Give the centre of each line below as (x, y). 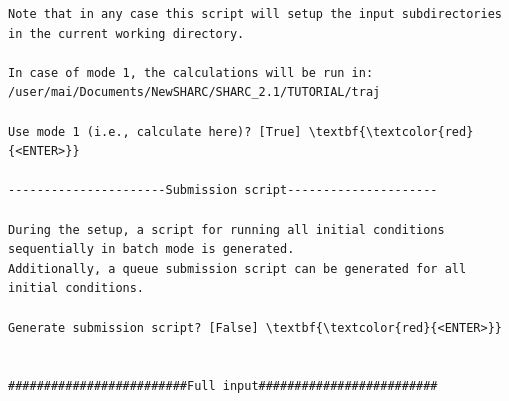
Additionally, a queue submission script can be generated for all (237, 268)
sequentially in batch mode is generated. (151, 249)
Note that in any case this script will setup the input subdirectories (255, 14)
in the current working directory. (126, 33)
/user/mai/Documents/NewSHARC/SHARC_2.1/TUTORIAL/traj (194, 92)
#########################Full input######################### (223, 386)
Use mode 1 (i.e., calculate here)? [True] (155, 131)
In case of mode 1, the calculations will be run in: (191, 72)
